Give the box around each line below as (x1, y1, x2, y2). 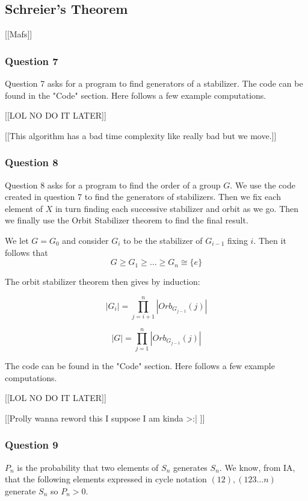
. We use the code (230, 178, 295, 191)
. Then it (253, 234, 286, 246)
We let (5, 234, 29, 246)
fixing (227, 234, 248, 246)
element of (5, 202, 43, 214)
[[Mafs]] (5, 28, 32, 40)
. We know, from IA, (219, 461, 295, 473)
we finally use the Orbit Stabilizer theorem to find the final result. (5, 214, 248, 226)
